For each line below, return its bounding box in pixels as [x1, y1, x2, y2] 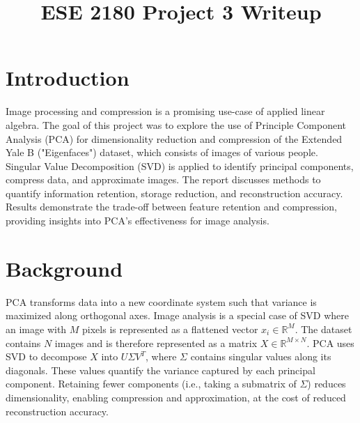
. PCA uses [306, 335, 354, 350]
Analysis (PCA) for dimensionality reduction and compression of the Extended [6, 131, 343, 146]
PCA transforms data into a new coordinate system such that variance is [6, 294, 317, 309]
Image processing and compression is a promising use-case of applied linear [6, 104, 325, 118]
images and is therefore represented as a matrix [54, 335, 258, 350]
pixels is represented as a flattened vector [82, 321, 258, 336]
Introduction [6, 63, 130, 92]
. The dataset [295, 321, 352, 336]
